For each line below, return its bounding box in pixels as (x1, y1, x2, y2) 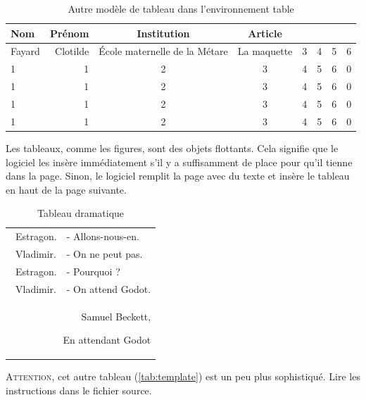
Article (248, 25, 282, 40)
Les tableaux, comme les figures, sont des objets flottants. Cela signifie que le (6, 140, 339, 155)
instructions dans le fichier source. (6, 382, 152, 397)
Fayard (11, 44, 40, 58)
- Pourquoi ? (66, 263, 120, 278)
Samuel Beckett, (81, 308, 151, 323)
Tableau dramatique (37, 206, 125, 220)
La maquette (237, 44, 293, 58)
